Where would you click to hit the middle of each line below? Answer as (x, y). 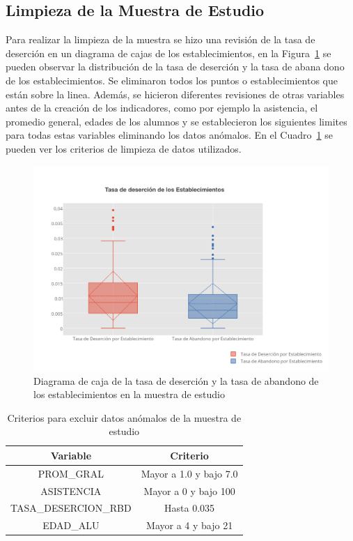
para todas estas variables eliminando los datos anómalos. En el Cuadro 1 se (169, 135)
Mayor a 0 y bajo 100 (189, 490)
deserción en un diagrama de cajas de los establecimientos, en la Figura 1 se (168, 53)
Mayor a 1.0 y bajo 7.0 (189, 473)
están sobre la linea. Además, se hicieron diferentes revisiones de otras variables (175, 94)
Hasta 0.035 (190, 508)
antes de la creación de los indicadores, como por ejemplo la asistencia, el (162, 108)
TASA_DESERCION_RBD (71, 508)
